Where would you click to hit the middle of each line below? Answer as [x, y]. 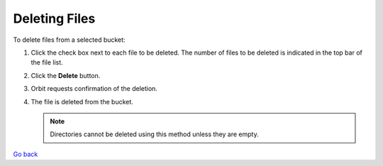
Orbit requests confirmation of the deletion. [94, 89]
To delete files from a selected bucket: [69, 40]
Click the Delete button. [66, 75]
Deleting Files [54, 18]
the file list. [47, 62]
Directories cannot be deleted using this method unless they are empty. [154, 134]
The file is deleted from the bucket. [82, 101]
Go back [26, 154]
